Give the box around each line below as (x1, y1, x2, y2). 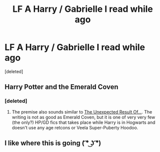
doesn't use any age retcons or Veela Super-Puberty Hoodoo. (11, 124, 138, 130)
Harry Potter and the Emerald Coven (4, 83, 118, 91)
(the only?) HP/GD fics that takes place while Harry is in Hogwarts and (11, 119, 156, 125)
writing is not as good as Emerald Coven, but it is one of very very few (11, 114, 156, 120)
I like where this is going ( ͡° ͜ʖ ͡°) (4, 139, 102, 148)
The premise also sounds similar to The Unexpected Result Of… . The (11, 109, 152, 114)
